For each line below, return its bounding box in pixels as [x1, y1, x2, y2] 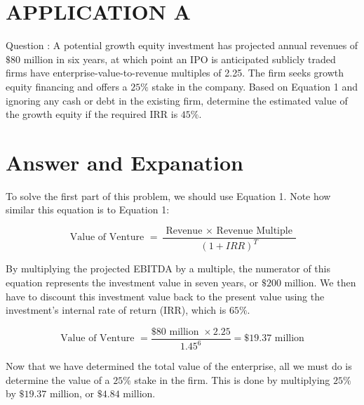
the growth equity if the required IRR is [6, 107, 178, 121]
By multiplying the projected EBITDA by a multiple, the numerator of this [6, 261, 330, 276]
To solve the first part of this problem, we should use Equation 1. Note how [6, 188, 331, 203]
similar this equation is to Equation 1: [6, 202, 170, 217]
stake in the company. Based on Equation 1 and [151, 79, 358, 93]
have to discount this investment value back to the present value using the [6, 288, 325, 303]
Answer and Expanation [6, 147, 243, 176]
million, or [50, 386, 95, 401]
